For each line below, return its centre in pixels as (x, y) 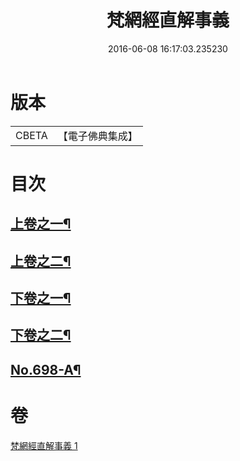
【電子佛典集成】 (97, 136)
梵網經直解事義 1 (44, 445)
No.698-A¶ (46, 369)
